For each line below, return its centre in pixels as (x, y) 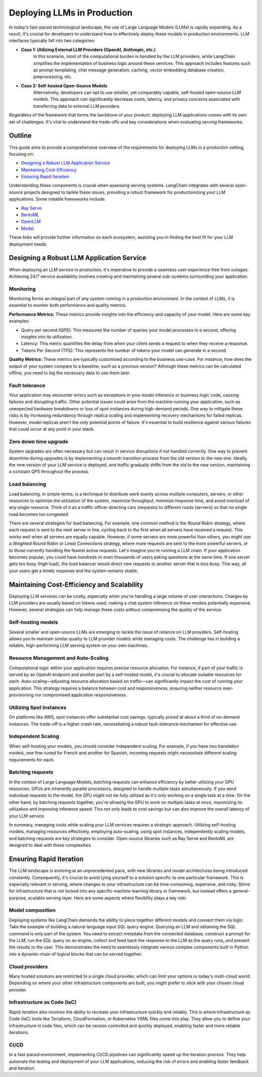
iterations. (19, 1032)
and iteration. (22, 1068)
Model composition (32, 910)
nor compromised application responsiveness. (81, 695)
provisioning (21, 695)
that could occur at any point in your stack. (52, 429)
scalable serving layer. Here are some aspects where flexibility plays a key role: (107, 898)
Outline (20, 136)
